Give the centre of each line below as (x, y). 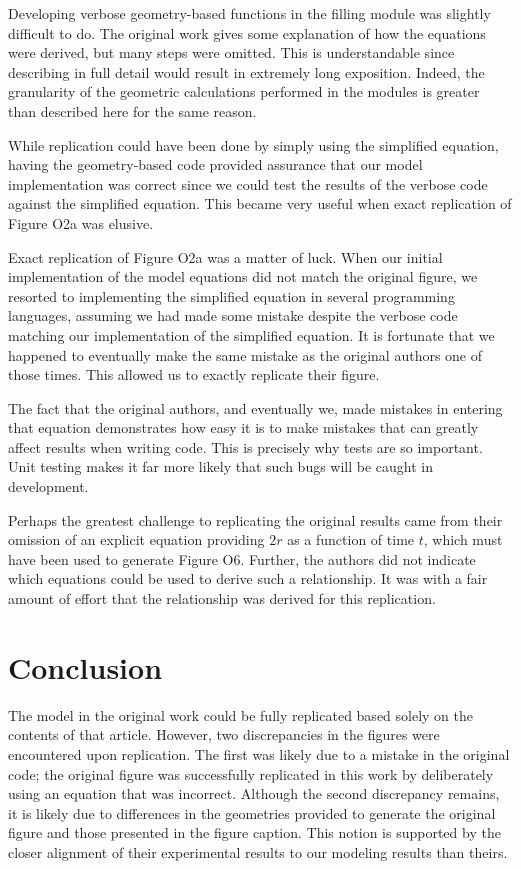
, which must (463, 539)
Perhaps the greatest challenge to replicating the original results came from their (255, 519)
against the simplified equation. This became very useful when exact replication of (260, 203)
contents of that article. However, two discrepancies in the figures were (224, 734)
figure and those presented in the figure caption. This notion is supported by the (254, 832)
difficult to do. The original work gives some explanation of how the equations (247, 32)
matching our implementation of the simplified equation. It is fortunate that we (251, 334)
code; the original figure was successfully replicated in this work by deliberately (251, 773)
